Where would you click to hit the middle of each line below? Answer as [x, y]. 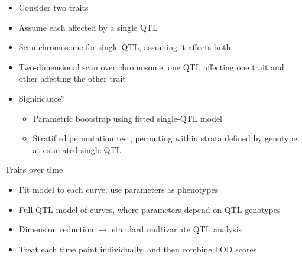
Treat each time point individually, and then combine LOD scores [138, 249]
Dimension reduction [56, 229]
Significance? [42, 98]
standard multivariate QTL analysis [177, 229]
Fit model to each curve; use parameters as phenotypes [118, 189]
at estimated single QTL [77, 149]
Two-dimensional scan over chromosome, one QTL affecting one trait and [151, 67]
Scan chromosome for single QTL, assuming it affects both [125, 47]
